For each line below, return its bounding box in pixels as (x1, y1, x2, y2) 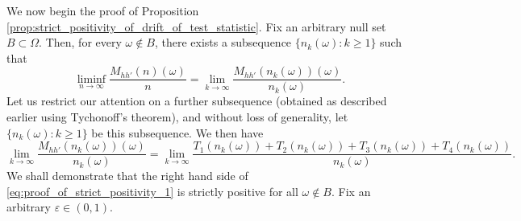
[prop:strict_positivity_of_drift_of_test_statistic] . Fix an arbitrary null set (6, 18, 386, 35)
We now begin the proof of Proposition (6, 2, 199, 18)
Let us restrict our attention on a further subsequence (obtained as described (6, 92, 387, 109)
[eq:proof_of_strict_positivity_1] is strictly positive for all (6, 182, 298, 199)
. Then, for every (39, 34, 122, 51)
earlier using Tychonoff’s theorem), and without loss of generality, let (6, 108, 348, 125)
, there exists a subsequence (154, 34, 292, 51)
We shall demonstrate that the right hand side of (6, 167, 248, 184)
